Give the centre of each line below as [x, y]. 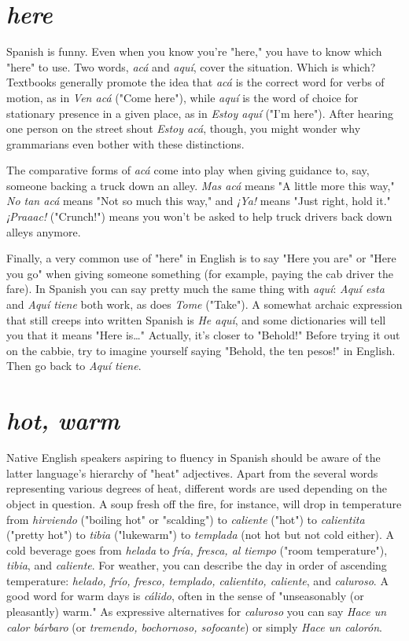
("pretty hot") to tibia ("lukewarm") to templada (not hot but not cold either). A [201, 535]
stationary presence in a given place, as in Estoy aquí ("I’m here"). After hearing [200, 113]
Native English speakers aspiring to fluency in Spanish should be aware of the [193, 458]
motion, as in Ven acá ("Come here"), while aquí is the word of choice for [182, 97]
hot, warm [63, 420]
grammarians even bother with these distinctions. [125, 143]
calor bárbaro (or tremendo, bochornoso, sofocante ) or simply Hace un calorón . [194, 626]
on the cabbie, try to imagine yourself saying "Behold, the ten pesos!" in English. [201, 350]
